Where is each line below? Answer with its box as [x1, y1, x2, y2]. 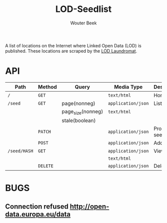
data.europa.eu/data [5, 210, 71, 219]
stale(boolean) [62, 117, 96, 124]
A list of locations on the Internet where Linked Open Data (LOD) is [5, 42, 142, 48]
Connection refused [5, 202, 69, 211]
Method [38, 83, 57, 90]
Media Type [114, 83, 143, 90]
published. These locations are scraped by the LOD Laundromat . [5, 48, 138, 54]
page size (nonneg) [62, 108, 103, 116]
